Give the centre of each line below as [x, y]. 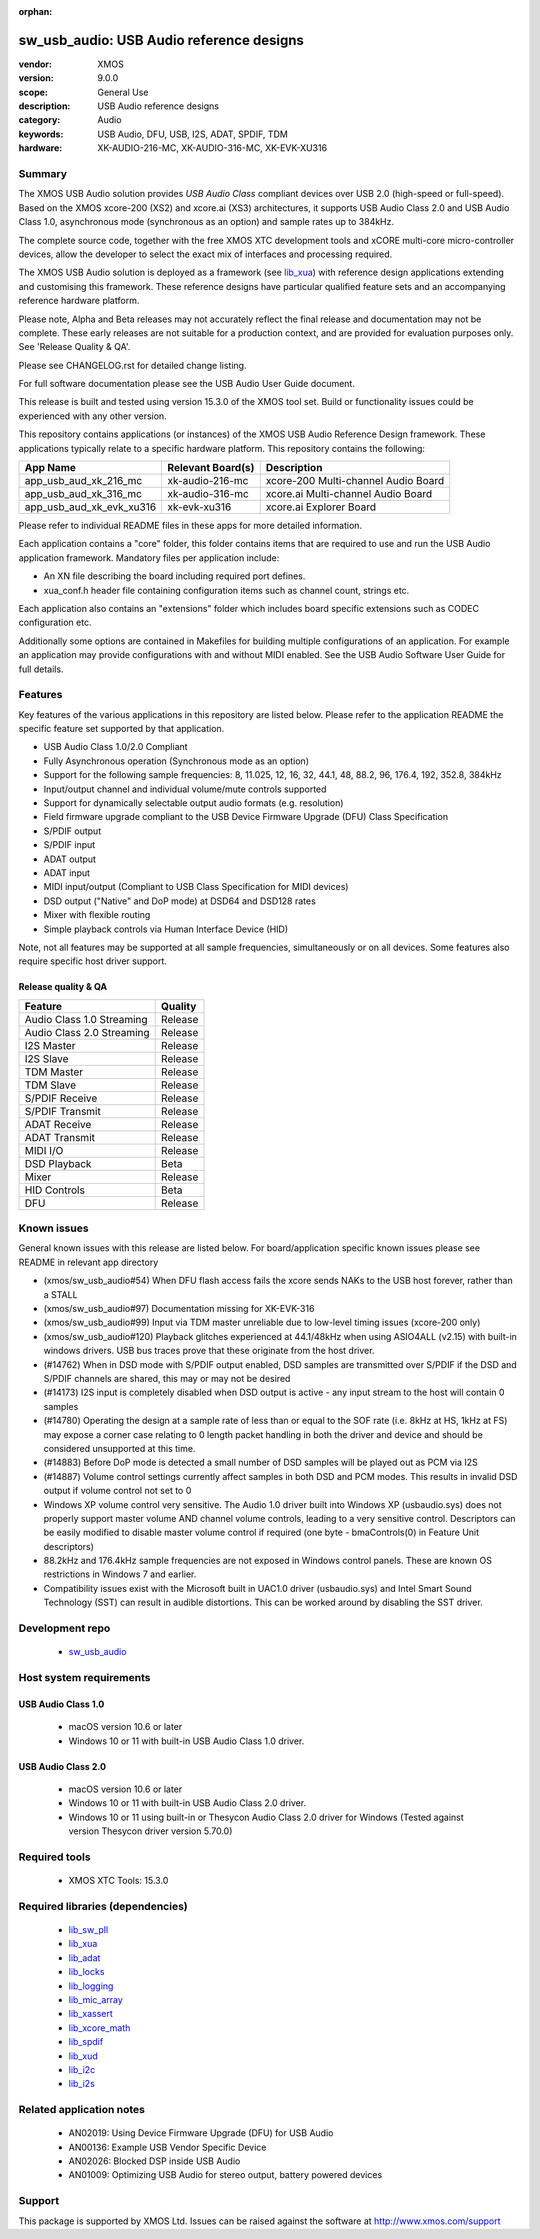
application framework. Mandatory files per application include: [149, 557]
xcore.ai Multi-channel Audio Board [349, 494]
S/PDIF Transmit [63, 1111]
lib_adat [84, 1957]
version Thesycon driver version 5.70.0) [150, 1831]
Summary [43, 174]
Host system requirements [84, 1677]
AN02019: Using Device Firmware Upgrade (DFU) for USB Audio [201, 2133]
